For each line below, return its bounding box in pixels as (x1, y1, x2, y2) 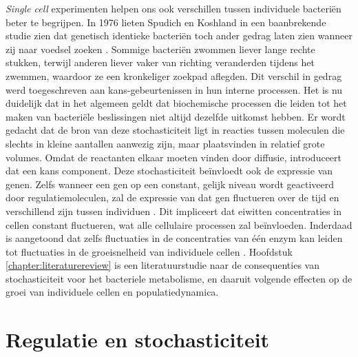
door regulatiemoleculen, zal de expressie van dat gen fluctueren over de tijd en (6, 190, 339, 205)
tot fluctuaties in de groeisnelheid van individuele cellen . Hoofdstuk (6, 244, 293, 258)
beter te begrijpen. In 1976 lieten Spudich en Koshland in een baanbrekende (6, 14, 326, 29)
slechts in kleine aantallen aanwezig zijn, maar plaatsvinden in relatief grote (6, 136, 325, 150)
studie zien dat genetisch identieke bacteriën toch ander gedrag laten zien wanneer (6, 28, 352, 43)
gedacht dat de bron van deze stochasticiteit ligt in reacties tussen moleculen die (6, 123, 345, 137)
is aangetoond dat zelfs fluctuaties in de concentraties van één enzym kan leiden (6, 231, 343, 245)
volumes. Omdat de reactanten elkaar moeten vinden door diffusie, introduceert (6, 150, 342, 164)
